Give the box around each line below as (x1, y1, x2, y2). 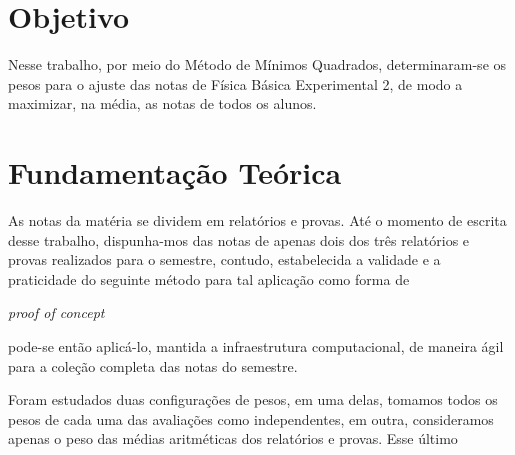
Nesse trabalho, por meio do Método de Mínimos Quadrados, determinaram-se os (8, 54, 507, 75)
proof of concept (8, 302, 105, 323)
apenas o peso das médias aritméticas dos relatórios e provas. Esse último (8, 428, 458, 449)
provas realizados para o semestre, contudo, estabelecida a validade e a (8, 249, 441, 270)
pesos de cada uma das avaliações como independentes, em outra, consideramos (8, 408, 494, 429)
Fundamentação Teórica (8, 152, 342, 193)
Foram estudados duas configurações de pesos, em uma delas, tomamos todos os (8, 389, 498, 410)
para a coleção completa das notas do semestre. (8, 355, 298, 376)
